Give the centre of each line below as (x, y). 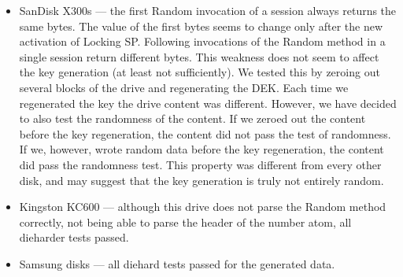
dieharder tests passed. (74, 237)
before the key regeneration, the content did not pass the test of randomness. (205, 133)
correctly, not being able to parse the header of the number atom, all (185, 222)
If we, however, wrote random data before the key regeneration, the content (201, 149)
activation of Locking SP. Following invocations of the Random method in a (202, 41)
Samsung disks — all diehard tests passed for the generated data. (177, 263)
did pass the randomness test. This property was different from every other (200, 164)
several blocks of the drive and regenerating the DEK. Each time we (184, 87)
